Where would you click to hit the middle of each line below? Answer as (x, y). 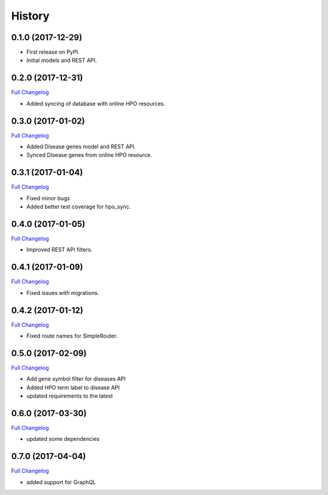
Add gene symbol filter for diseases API (76, 379)
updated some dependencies (63, 439)
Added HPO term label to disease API (73, 387)
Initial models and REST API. (62, 60)
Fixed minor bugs (48, 198)
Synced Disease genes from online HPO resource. (89, 155)
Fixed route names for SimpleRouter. (72, 336)
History (30, 16)
